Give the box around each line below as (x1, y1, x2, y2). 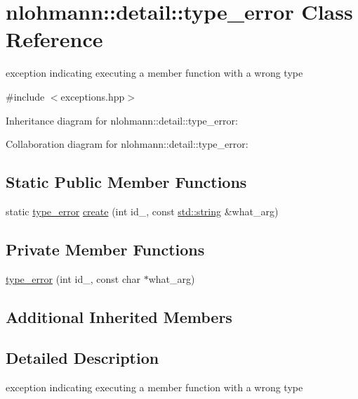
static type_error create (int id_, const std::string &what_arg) (6, 203, 279, 218)
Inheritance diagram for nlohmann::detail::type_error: (6, 113, 238, 127)
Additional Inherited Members (6, 305, 232, 327)
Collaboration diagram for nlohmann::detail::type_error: (6, 137, 248, 151)
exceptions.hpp (60, 89, 125, 103)
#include (6, 89, 45, 103)
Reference (6, 25, 103, 53)
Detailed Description (6, 347, 159, 369)
